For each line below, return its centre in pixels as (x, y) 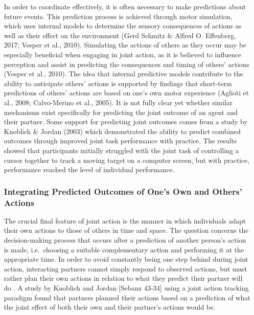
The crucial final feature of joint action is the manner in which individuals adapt (125, 220)
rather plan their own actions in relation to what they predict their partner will (123, 278)
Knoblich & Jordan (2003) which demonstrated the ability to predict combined (122, 131)
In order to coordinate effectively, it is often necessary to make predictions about (125, 6)
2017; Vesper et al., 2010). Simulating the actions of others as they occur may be (125, 45)
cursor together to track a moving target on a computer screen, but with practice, (127, 160)
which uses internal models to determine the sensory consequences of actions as (123, 26)
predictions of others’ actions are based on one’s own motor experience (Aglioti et (127, 93)
